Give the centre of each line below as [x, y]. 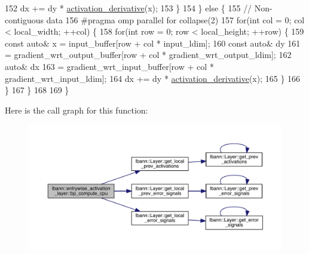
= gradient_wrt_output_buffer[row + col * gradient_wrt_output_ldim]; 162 [148, 55]
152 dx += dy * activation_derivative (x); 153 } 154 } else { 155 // [129, 8]
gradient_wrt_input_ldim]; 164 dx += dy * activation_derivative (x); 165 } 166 [153, 78]
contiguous [25, 19]
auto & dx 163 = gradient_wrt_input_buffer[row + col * [109, 66]
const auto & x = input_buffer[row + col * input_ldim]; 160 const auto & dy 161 [153, 43]
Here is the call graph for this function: [77, 110]
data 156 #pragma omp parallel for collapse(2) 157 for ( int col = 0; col [175, 19]
